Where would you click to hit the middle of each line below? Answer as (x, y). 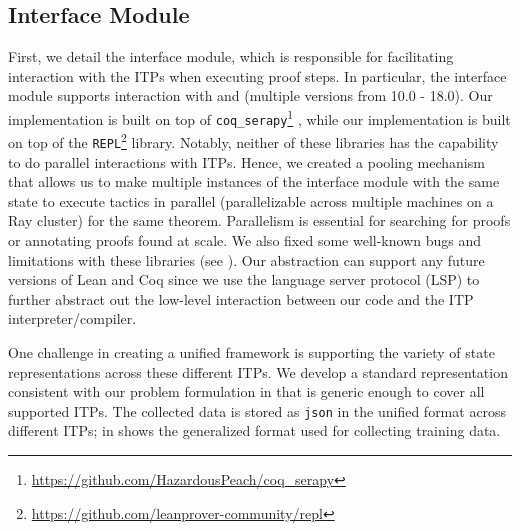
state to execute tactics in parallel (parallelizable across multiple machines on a (251, 200)
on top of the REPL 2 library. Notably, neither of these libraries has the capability (253, 140)
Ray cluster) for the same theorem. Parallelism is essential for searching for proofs (259, 220)
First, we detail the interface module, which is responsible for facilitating (231, 56)
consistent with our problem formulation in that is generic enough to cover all (246, 391)
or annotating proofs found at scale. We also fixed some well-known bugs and (244, 239)
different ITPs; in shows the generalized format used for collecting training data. (254, 430)
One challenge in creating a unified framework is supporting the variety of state (251, 351)
